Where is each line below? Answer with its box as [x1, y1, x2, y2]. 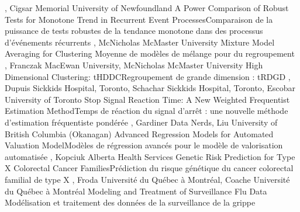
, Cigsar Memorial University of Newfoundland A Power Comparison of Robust [5, 2, 289, 13]
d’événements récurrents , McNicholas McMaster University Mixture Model [5, 36, 275, 48]
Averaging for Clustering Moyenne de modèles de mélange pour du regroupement [5, 47, 295, 60]
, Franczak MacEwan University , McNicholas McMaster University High [5, 58, 263, 71]
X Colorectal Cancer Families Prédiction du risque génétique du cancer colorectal [5, 162, 294, 174]
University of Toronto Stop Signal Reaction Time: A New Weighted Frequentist [5, 93, 290, 105]
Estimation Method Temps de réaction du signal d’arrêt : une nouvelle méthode [5, 105, 288, 117]
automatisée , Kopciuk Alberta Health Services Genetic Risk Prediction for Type [5, 150, 295, 162]
